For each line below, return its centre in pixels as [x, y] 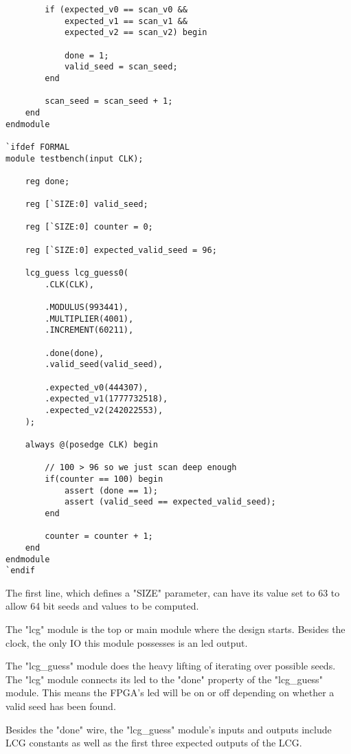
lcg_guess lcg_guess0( [77, 273]
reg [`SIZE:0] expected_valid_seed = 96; [121, 250]
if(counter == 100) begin [104, 479]
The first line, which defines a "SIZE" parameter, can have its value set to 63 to [173, 592]
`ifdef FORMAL [38, 147]
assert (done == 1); [111, 490]
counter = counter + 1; [99, 536]
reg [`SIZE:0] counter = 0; [89, 227]
